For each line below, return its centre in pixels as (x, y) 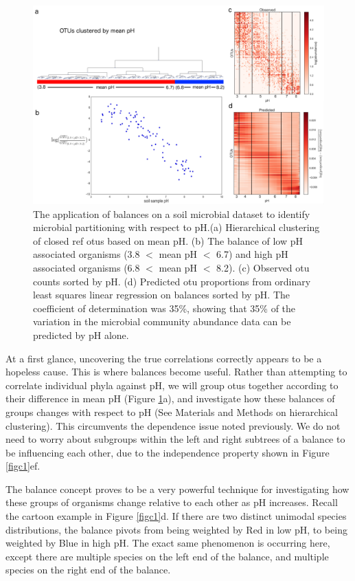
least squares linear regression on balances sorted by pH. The (162, 295)
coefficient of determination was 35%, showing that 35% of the (164, 308)
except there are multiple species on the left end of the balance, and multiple (167, 556)
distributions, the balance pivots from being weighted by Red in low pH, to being (176, 529)
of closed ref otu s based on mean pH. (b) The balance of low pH (168, 240)
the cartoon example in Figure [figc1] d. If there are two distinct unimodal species (176, 516)
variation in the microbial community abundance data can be (162, 321)
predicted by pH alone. (81, 335)
